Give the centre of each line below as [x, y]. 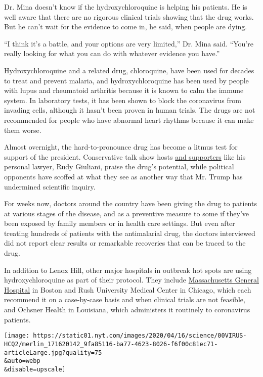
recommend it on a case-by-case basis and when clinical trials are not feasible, [125, 299]
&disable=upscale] [35, 369]
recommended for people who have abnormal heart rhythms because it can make [129, 120]
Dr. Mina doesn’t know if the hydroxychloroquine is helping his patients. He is [126, 7]
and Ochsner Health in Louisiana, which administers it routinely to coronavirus [127, 310]
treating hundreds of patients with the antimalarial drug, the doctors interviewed [130, 233]
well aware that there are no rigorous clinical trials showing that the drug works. [129, 16]
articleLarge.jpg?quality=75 [53, 352]
